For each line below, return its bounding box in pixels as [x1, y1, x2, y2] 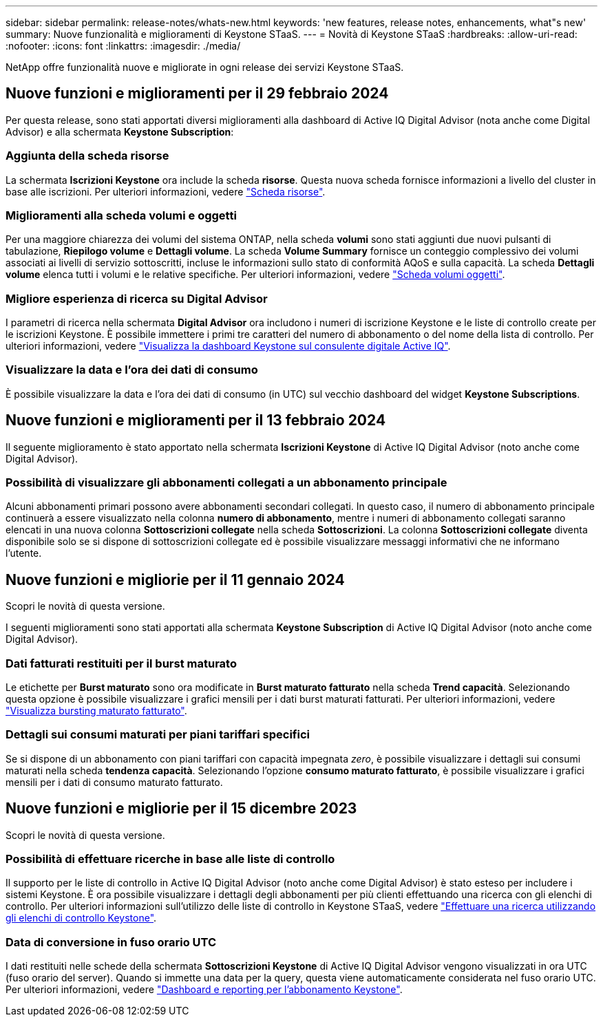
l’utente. [6, 547, 42, 560]
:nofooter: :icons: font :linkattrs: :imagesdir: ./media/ [6, 40, 241, 52]
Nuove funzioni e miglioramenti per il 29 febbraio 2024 [6, 85, 389, 103]
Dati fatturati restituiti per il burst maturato [6, 656, 237, 670]
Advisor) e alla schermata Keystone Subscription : [6, 125, 234, 138]
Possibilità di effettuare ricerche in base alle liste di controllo [6, 852, 335, 866]
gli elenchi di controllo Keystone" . [6, 912, 157, 924]
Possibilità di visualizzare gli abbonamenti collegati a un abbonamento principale [6, 476, 447, 490]
